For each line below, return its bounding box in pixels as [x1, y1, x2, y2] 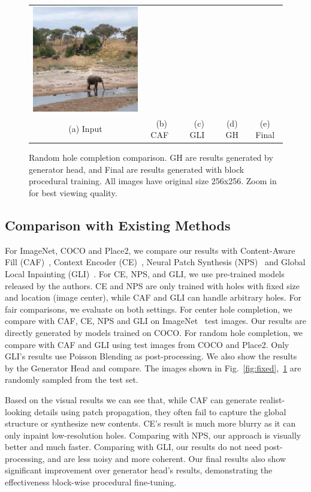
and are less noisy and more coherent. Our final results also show [47, 452, 286, 464]
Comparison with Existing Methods [5, 215, 231, 234]
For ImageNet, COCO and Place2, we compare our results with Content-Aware [5, 244, 295, 256]
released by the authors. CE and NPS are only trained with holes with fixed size [5, 279, 300, 292]
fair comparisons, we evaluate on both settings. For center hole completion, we [5, 302, 292, 315]
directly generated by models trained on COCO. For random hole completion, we [5, 326, 303, 338]
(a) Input [68, 122, 102, 135]
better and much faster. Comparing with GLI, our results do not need [5, 440, 262, 453]
